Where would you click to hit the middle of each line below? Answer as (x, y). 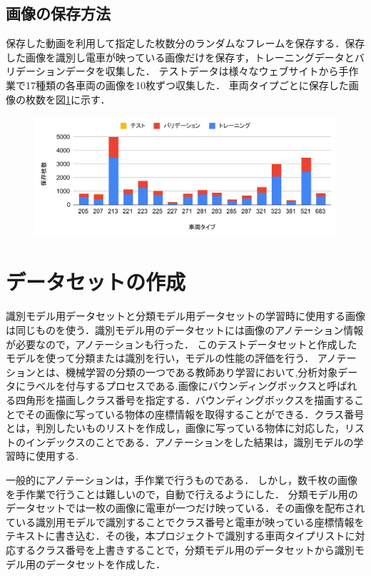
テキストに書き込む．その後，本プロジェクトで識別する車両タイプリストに (181, 536)
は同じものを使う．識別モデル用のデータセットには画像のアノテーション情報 (185, 330)
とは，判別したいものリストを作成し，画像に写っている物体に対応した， (176, 428)
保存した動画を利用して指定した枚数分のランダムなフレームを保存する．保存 (185, 43)
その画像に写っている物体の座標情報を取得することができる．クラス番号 (195, 414)
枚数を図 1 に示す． (68, 99)
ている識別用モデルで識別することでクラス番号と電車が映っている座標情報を (185, 521)
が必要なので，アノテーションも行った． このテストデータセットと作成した (182, 344)
